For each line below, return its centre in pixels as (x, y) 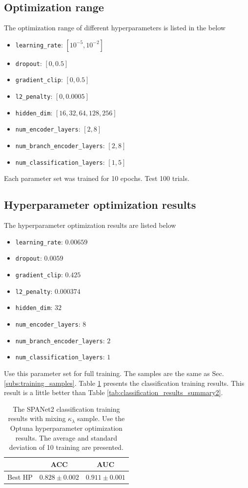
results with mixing (37, 418)
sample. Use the (101, 418)
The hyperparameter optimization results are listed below (90, 225)
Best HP (20, 477)
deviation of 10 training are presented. (66, 447)
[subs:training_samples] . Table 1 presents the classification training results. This (124, 383)
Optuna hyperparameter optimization (66, 428)
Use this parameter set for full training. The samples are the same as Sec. (114, 373)
